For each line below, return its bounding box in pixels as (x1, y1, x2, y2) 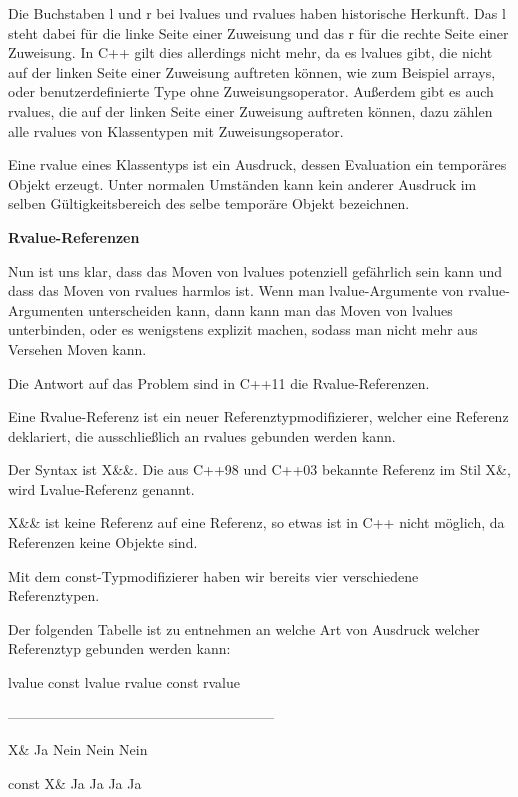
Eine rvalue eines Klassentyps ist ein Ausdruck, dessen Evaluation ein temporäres (8, 154, 507, 175)
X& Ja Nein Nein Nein (8, 739, 148, 760)
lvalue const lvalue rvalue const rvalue (8, 672, 240, 693)
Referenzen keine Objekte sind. (8, 532, 198, 553)
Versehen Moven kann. (8, 338, 147, 359)
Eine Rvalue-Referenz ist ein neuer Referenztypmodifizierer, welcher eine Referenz (8, 406, 509, 427)
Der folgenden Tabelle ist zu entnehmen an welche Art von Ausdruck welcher (8, 618, 480, 639)
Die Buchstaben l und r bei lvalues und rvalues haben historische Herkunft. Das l (8, 3, 506, 23)
